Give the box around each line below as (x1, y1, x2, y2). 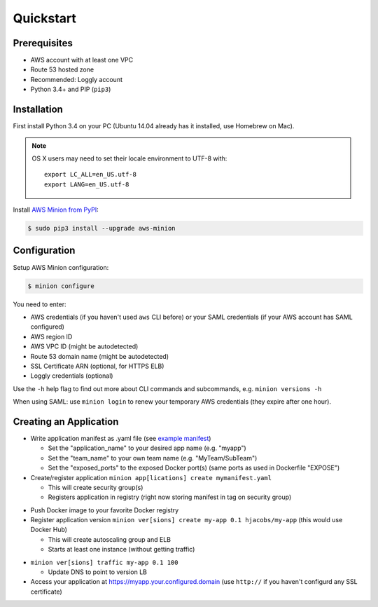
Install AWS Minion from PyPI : (13, 205, 99, 214)
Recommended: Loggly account (30, 75, 122, 83)
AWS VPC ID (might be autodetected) (30, 342, 139, 350)
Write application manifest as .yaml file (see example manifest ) (30, 434, 211, 442)
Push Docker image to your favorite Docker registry (30, 505, 179, 514)
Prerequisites (13, 37, 73, 49)
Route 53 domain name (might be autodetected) (30, 352, 169, 360)
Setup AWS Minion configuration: (13, 263, 109, 271)
